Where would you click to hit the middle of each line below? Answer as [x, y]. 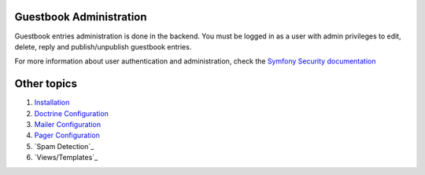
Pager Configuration [67, 135]
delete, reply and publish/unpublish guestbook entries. [103, 46]
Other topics [46, 84]
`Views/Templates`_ [66, 158]
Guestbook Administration [81, 17]
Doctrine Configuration [72, 113]
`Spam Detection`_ [64, 146]
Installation [52, 103]
